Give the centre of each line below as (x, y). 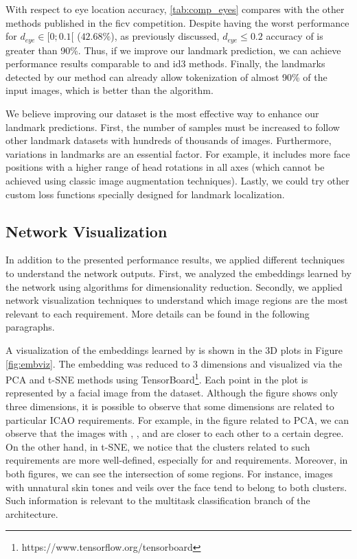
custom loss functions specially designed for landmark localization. (145, 194)
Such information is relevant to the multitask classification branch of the (158, 500)
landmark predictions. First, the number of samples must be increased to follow (173, 127)
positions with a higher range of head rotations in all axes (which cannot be (165, 167)
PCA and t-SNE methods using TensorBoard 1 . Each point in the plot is (157, 378)
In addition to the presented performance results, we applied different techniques (175, 260)
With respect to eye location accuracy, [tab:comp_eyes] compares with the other (175, 9)
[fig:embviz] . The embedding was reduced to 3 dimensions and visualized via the (174, 363)
